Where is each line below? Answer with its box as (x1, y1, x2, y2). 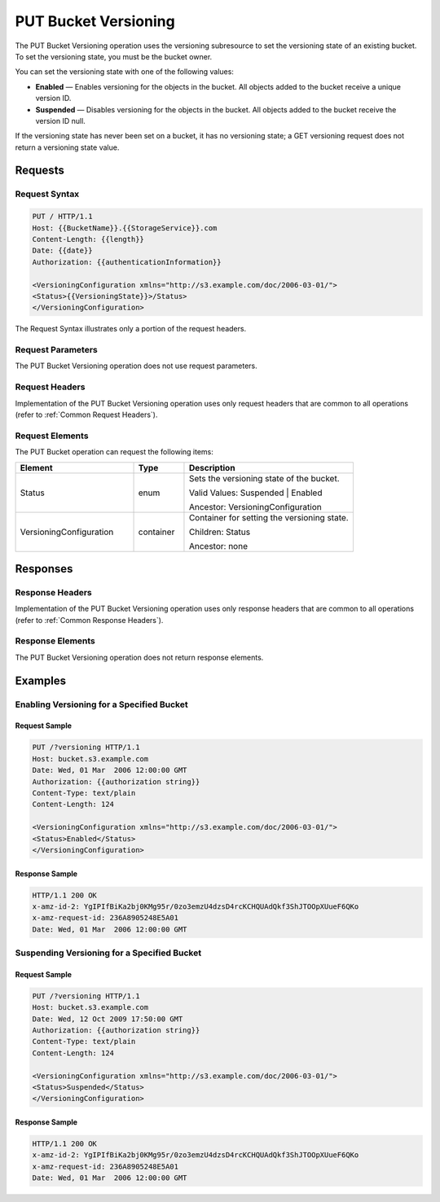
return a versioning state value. (15, 143, 120, 152)
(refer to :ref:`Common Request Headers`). (15, 410, 158, 419)
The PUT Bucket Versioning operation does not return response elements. (15, 652, 264, 662)
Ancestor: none (188, 540, 249, 551)
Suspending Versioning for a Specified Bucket (15, 947, 202, 959)
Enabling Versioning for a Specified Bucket (15, 699, 188, 710)
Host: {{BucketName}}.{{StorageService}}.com (32, 223, 218, 232)
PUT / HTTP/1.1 (32, 212, 93, 222)
